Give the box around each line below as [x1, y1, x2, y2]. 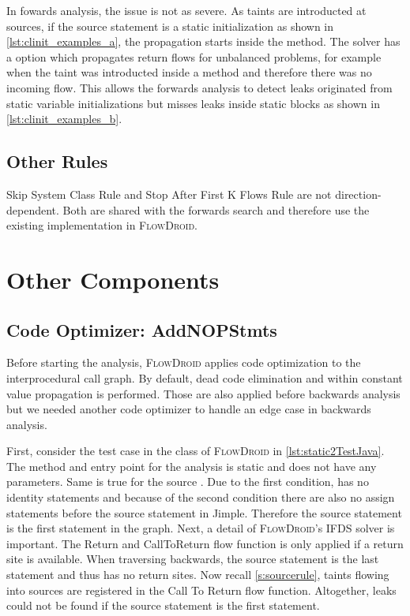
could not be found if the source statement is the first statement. [6, 597, 320, 614]
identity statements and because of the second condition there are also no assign [6, 489, 395, 506]
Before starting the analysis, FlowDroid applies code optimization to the [6, 354, 361, 371]
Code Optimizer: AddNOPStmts [6, 317, 277, 342]
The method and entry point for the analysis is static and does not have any [6, 457, 377, 474]
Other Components [6, 263, 220, 295]
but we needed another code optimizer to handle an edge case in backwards [6, 401, 371, 417]
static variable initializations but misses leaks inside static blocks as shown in [6, 95, 380, 111]
